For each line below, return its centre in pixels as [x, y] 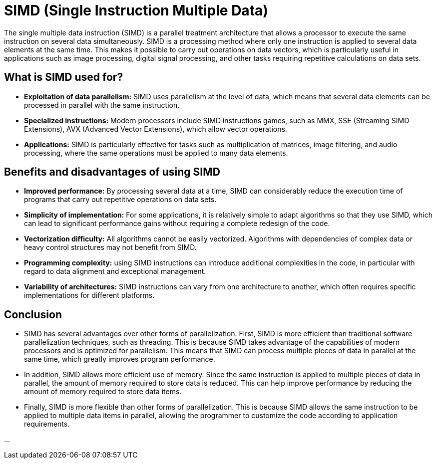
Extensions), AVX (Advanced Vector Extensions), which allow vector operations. [156, 129]
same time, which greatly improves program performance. [120, 359]
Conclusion [33, 314]
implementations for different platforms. [89, 295]
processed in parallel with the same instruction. [102, 105]
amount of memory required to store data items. [103, 392]
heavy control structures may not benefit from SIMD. [110, 247]
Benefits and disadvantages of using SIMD [112, 172]
